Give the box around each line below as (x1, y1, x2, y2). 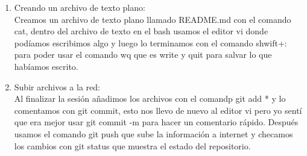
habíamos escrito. (14, 60, 78, 72)
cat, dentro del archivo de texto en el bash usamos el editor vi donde (14, 25, 268, 37)
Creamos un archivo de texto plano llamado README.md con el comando (14, 13, 291, 25)
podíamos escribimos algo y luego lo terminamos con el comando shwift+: (14, 36, 287, 49)
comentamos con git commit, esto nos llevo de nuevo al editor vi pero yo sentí (14, 104, 302, 116)
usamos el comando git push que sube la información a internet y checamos (14, 127, 293, 140)
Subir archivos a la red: (14, 80, 100, 93)
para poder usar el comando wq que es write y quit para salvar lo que (14, 48, 272, 61)
